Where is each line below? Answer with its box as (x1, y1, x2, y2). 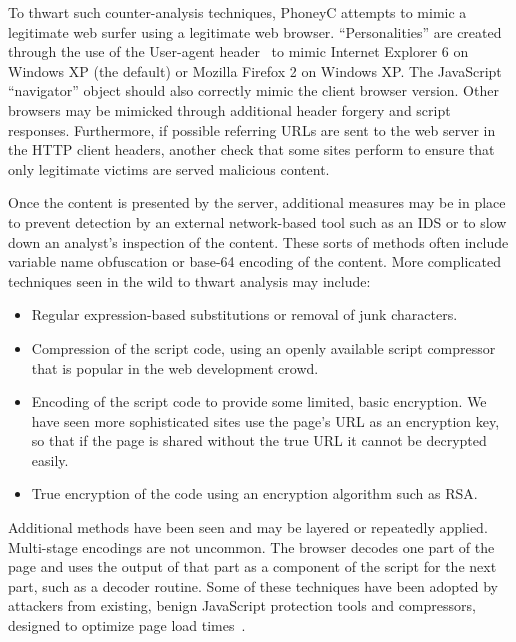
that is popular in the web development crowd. (31, 357, 319, 378)
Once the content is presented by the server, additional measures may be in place (8, 192, 506, 213)
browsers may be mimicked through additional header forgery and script (8, 99, 451, 120)
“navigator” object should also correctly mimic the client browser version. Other (8, 80, 499, 101)
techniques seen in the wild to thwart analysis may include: (8, 270, 371, 291)
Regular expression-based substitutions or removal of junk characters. (31, 304, 458, 325)
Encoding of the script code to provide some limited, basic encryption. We (31, 391, 487, 412)
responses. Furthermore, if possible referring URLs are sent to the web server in (8, 119, 496, 140)
